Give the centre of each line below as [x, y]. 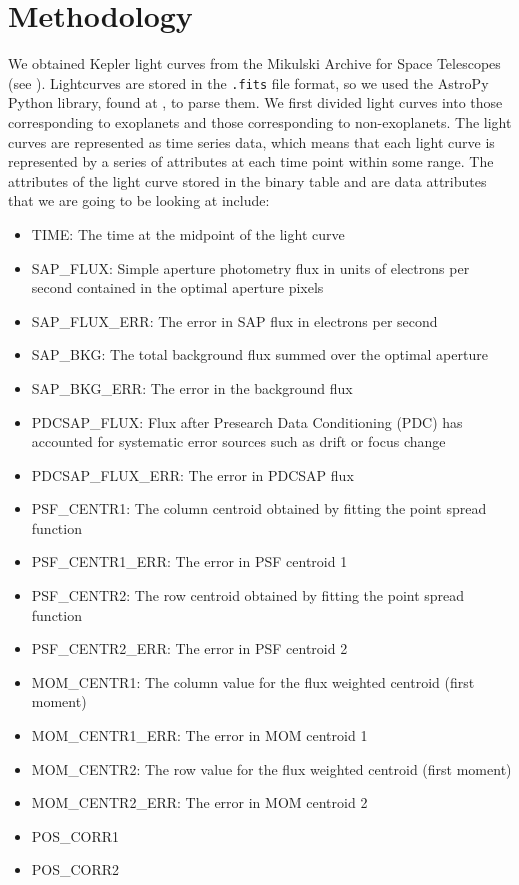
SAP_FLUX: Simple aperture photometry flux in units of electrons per [250, 267]
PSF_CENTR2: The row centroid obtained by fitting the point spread [248, 595]
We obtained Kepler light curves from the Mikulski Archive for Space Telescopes [254, 63]
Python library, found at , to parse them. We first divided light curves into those [255, 102]
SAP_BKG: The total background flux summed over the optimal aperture [259, 354]
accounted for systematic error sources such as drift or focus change [238, 441]
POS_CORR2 [75, 869]
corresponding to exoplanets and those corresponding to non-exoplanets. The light [260, 121]
